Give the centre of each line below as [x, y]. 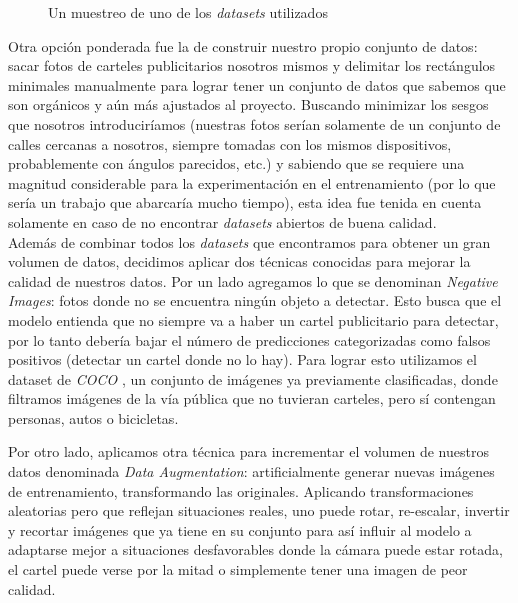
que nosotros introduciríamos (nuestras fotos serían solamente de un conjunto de [254, 123]
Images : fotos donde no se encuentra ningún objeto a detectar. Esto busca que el [255, 300]
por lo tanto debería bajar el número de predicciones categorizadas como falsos [249, 339]
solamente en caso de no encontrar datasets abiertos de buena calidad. [222, 221]
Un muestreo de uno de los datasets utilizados [188, 12]
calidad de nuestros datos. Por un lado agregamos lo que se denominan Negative [253, 280]
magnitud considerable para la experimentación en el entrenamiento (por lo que [252, 182]
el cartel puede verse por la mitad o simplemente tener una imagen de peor [238, 569]
